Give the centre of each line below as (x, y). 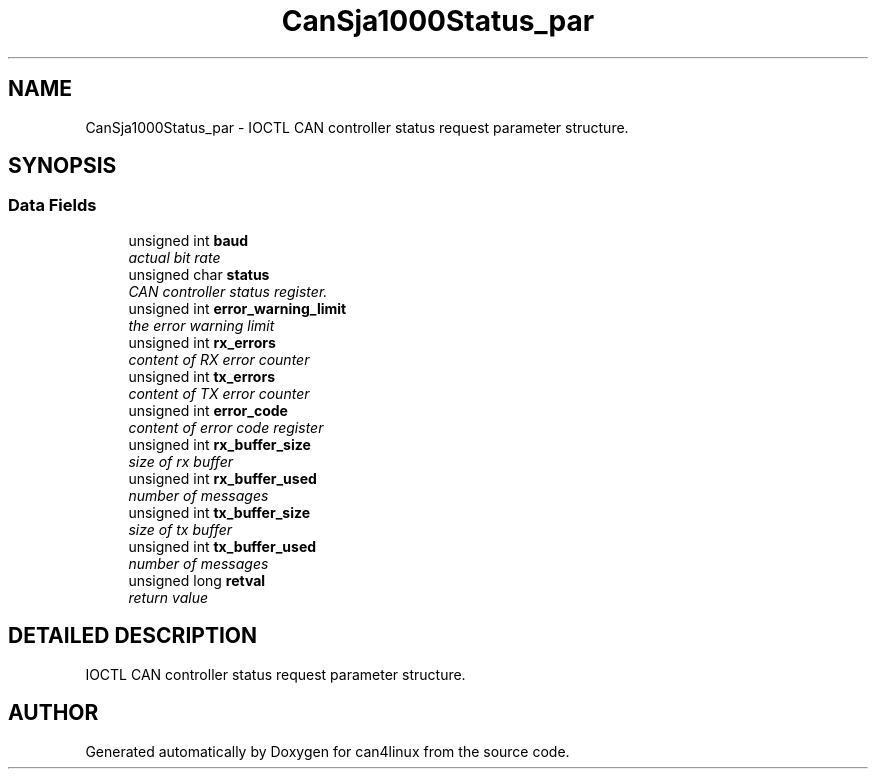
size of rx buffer (181, 461)
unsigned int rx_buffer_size (219, 444)
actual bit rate (174, 257)
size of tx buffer (180, 529)
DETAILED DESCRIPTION (133, 636)
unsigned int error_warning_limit (237, 308)
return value (168, 597)
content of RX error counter (219, 359)
